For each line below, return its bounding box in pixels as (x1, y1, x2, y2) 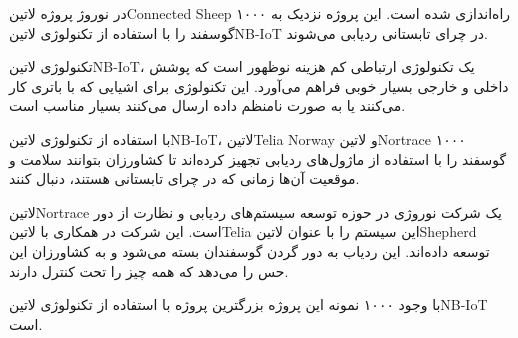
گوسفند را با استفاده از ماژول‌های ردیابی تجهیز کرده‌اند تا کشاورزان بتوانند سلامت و (9, 148, 507, 169)
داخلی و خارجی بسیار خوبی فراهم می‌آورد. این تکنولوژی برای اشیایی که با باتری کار (9, 75, 509, 96)
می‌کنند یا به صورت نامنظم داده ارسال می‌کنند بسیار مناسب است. (9, 95, 406, 116)
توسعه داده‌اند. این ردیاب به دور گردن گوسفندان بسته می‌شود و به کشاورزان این (9, 240, 490, 261)
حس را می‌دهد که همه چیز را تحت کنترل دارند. (9, 260, 289, 281)
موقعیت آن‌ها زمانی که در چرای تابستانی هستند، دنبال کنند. (9, 168, 360, 189)
